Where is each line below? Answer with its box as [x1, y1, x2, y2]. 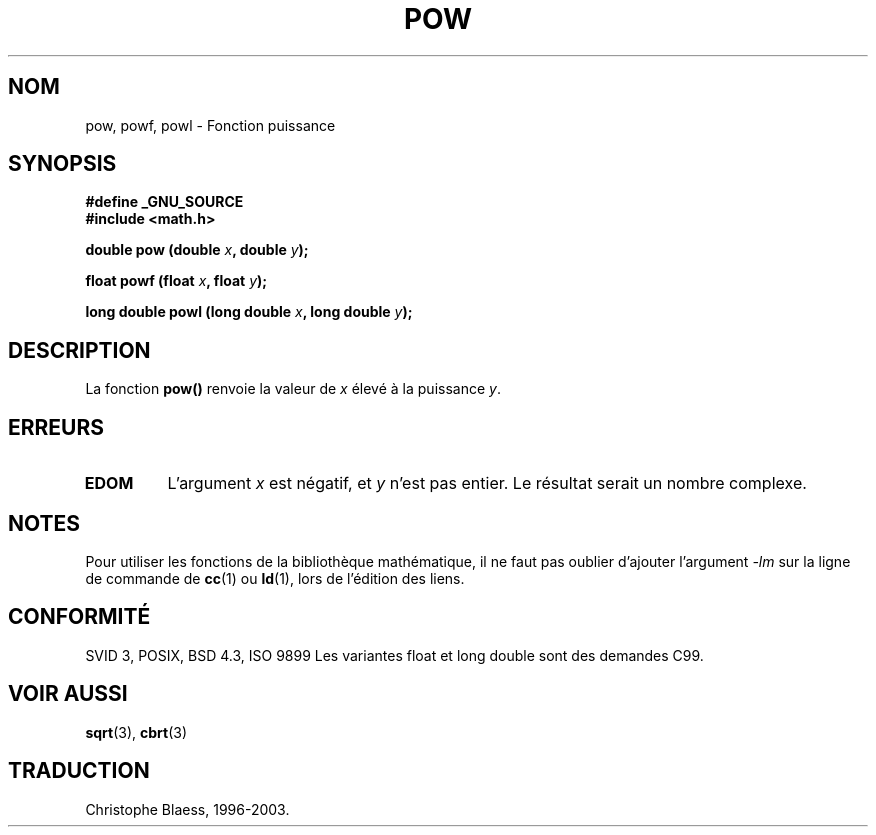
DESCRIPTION [8, 337, 151, 363]
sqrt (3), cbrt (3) [85, 723, 188, 741]
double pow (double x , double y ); [85, 241, 309, 259]
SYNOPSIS [8, 151, 117, 177]
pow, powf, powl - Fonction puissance [85, 116, 336, 134]
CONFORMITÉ [8, 604, 151, 630]
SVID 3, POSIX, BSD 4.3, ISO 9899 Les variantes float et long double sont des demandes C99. [85, 646, 704, 664]
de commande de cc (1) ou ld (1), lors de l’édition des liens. [85, 569, 465, 587]
